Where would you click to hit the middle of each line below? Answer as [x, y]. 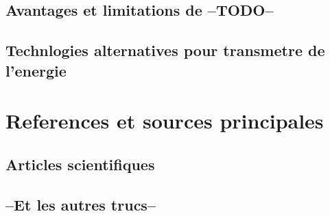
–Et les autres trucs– [81, 204]
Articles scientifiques [80, 164]
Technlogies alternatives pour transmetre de [165, 50]
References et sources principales [165, 121]
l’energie [36, 70]
